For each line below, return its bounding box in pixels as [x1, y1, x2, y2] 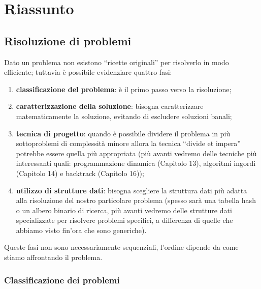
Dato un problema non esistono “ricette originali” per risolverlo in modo [4, 56, 229, 67]
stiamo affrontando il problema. [4, 252, 103, 263]
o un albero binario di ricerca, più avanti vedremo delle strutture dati [16, 205, 232, 215]
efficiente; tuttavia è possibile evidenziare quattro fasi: [4, 67, 172, 77]
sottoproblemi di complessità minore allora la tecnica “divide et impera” [16, 138, 241, 149]
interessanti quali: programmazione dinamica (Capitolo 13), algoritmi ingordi [16, 158, 256, 168]
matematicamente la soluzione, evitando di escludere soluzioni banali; [16, 110, 232, 121]
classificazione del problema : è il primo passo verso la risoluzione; [16, 83, 232, 94]
